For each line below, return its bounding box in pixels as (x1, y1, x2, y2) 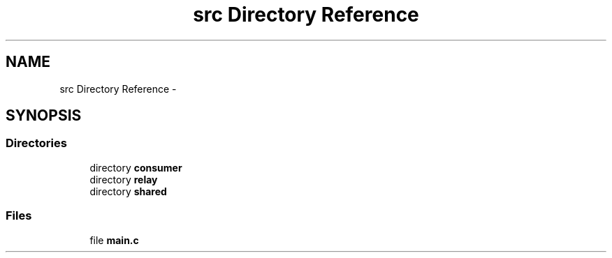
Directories (6, 136, 67, 151)
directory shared (89, 185, 167, 197)
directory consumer (89, 161, 182, 174)
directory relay (89, 173, 158, 185)
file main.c (89, 234, 139, 246)
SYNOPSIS (6, 107, 82, 125)
